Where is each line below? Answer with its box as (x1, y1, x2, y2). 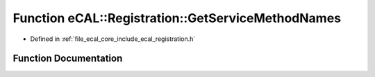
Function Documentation (12, 53, 123, 65)
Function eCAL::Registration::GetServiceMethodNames (12, 10, 342, 26)
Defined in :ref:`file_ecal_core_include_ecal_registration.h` (30, 35, 196, 43)
